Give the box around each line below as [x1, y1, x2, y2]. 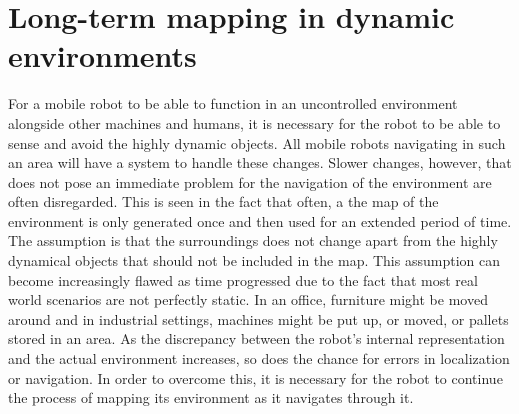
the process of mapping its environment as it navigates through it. [8, 387, 414, 408]
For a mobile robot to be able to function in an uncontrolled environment [8, 93, 458, 114]
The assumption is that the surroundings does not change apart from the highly [8, 230, 498, 251]
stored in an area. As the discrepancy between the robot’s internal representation [8, 328, 505, 349]
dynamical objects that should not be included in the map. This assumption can [8, 250, 500, 271]
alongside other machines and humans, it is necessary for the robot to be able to [8, 112, 501, 133]
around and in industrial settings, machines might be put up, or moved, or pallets [8, 308, 509, 329]
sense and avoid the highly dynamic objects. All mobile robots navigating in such [8, 132, 506, 153]
